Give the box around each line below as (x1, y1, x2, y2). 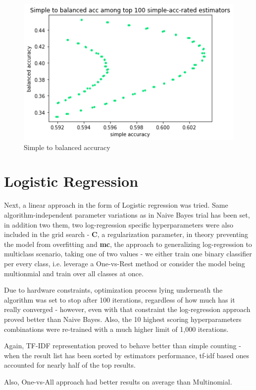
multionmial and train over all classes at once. (4, 268, 144, 278)
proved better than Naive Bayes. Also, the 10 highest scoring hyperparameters (4, 313, 242, 324)
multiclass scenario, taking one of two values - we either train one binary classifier (4, 248, 252, 259)
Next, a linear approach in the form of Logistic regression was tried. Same (4, 200, 228, 210)
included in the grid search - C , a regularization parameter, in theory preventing (4, 229, 249, 239)
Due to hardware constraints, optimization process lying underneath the (4, 285, 223, 295)
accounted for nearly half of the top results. (4, 360, 136, 370)
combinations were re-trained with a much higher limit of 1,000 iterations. (4, 323, 229, 334)
